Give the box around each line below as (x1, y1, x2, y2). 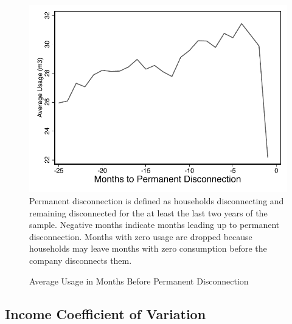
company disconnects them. (29, 253, 132, 266)
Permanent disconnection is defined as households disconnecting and (29, 194, 284, 207)
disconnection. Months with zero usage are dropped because (29, 230, 252, 243)
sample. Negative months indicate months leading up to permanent (29, 218, 280, 231)
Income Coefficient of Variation (5, 304, 206, 323)
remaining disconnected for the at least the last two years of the (29, 206, 268, 219)
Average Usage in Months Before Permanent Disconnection (29, 274, 249, 287)
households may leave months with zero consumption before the (29, 242, 267, 255)
